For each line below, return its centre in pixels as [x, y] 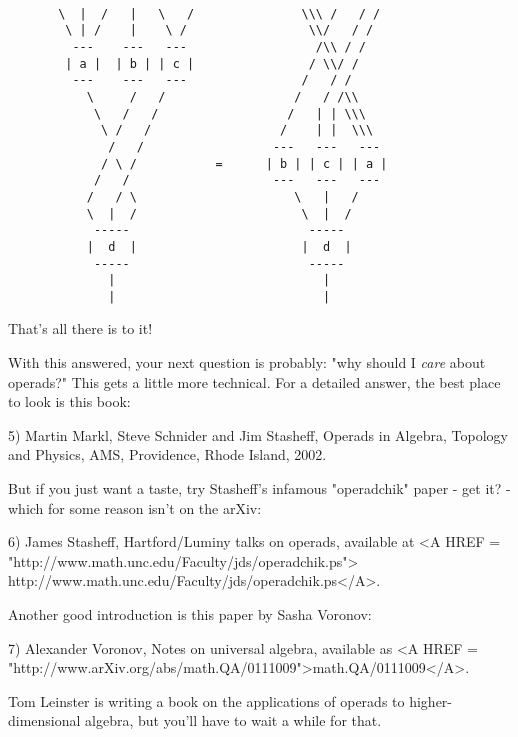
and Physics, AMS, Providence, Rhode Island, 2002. [167, 454]
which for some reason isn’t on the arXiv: [135, 507]
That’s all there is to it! [80, 328]
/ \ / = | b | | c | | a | [244, 163]
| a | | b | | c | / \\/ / [212, 63]
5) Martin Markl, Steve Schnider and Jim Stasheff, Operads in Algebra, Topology [258, 434]
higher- [431, 700]
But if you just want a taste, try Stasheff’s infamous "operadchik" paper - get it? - [259, 488]
